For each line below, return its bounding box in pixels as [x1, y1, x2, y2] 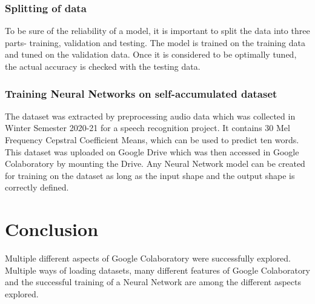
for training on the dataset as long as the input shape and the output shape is [5, 169, 295, 181]
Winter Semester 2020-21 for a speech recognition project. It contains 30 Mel [5, 121, 290, 134]
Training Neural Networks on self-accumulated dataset [5, 86, 277, 101]
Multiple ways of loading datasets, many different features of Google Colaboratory [5, 263, 310, 276]
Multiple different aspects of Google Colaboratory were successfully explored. [5, 252, 291, 265]
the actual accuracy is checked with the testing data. [5, 60, 201, 72]
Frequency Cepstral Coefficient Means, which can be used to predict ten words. [5, 133, 299, 146]
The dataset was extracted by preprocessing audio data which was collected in [5, 109, 296, 122]
